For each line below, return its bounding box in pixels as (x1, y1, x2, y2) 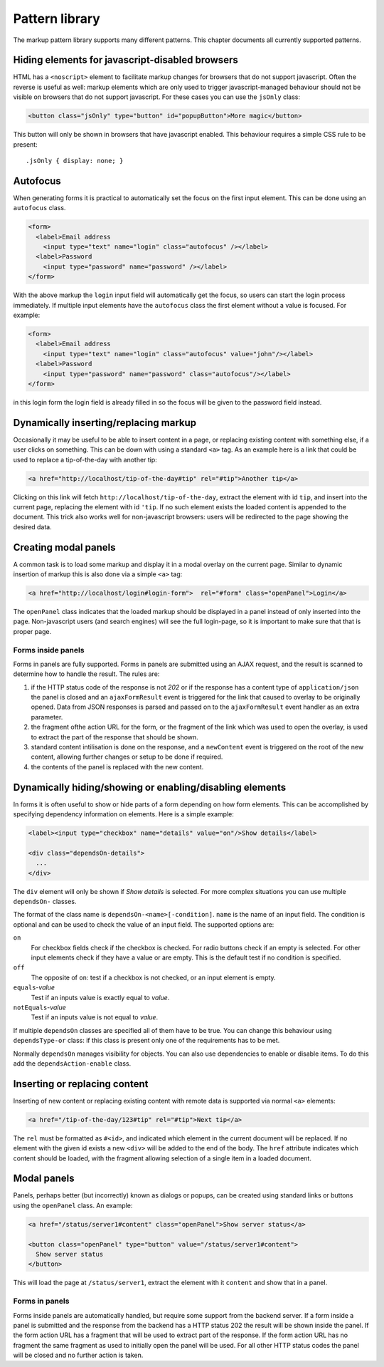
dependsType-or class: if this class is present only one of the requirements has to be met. (13, 1036, 280, 1045)
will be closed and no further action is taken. (13, 1351, 144, 1360)
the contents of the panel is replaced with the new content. (31, 762, 204, 771)
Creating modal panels (13, 541, 116, 553)
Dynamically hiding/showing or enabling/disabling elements (13, 781, 287, 794)
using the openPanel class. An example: (13, 1201, 133, 1210)
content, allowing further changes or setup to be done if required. (31, 752, 223, 762)
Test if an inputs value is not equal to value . (31, 1013, 159, 1022)
